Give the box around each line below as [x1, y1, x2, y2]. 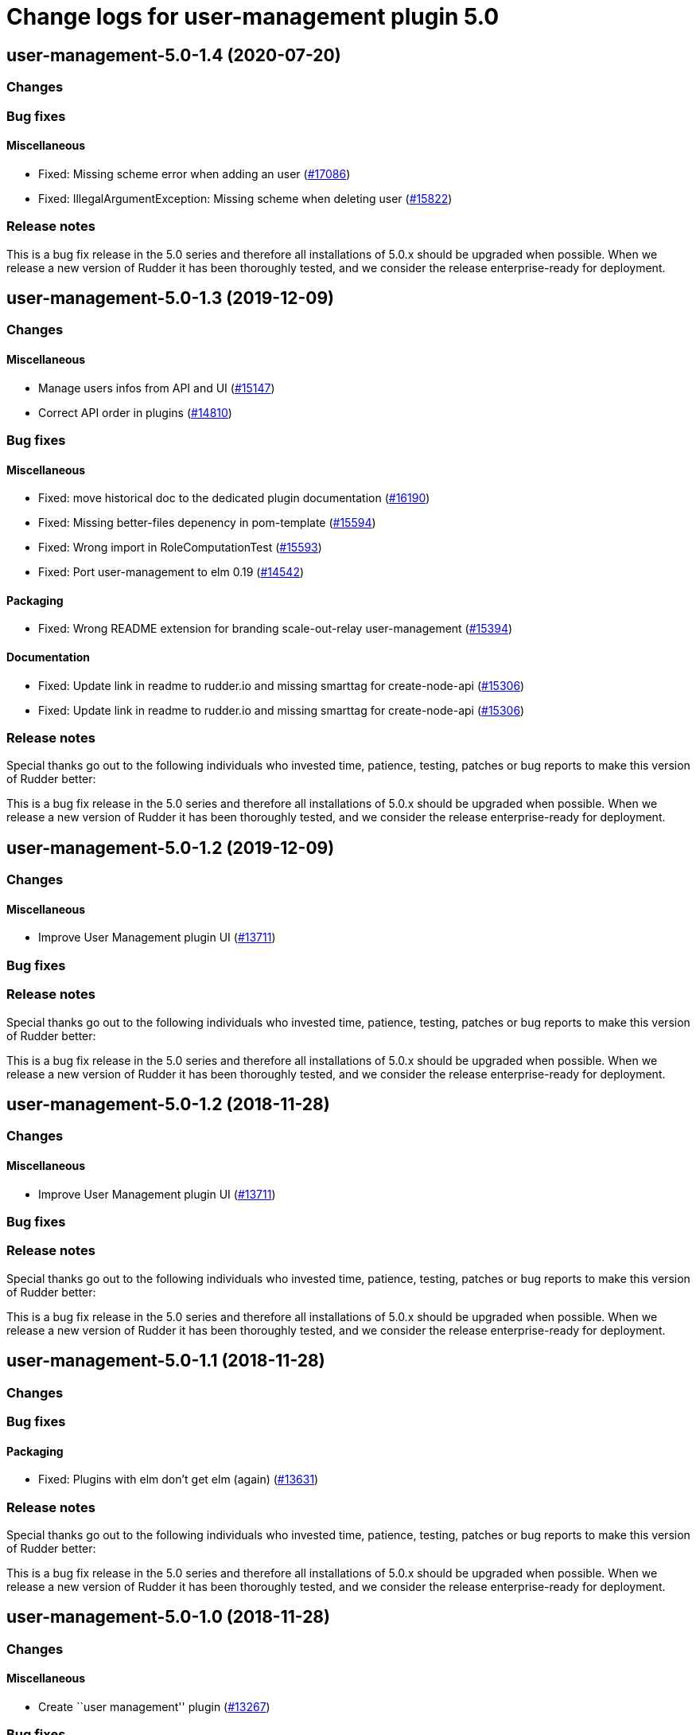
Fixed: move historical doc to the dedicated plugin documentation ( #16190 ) [38, 491, 430, 505]
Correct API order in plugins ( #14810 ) [38, 405, 232, 419]
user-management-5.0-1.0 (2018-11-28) [6, 1607, 330, 1628]
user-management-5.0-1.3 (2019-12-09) [6, 287, 334, 308]
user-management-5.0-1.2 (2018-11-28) [6, 1094, 330, 1114]
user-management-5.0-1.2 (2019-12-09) [6, 837, 335, 858]
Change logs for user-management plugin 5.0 [6, 3, 500, 30]
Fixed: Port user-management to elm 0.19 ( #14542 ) [38, 565, 305, 579]
